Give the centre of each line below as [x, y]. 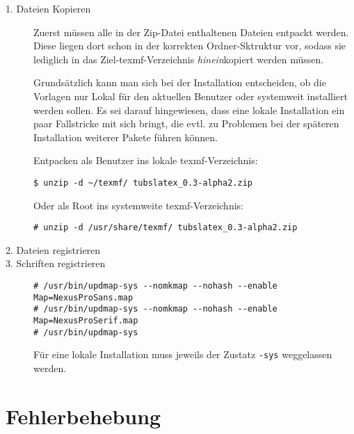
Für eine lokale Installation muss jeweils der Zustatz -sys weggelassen [183, 354]
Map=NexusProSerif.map [86, 321]
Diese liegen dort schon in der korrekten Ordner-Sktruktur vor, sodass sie [190, 46]
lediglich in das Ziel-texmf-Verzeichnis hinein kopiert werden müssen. [179, 59]
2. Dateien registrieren [53, 249]
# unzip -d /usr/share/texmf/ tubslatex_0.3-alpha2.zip [166, 228]
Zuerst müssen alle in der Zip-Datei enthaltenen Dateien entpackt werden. [191, 32]
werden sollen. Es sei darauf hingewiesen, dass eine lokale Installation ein [189, 110]
